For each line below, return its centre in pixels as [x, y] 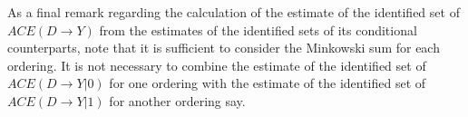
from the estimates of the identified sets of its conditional [258, 29]
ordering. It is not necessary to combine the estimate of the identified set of [217, 65]
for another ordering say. [177, 100]
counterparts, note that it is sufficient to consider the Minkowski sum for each [224, 48]
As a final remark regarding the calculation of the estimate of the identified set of [234, 12]
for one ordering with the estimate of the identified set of [268, 83]
